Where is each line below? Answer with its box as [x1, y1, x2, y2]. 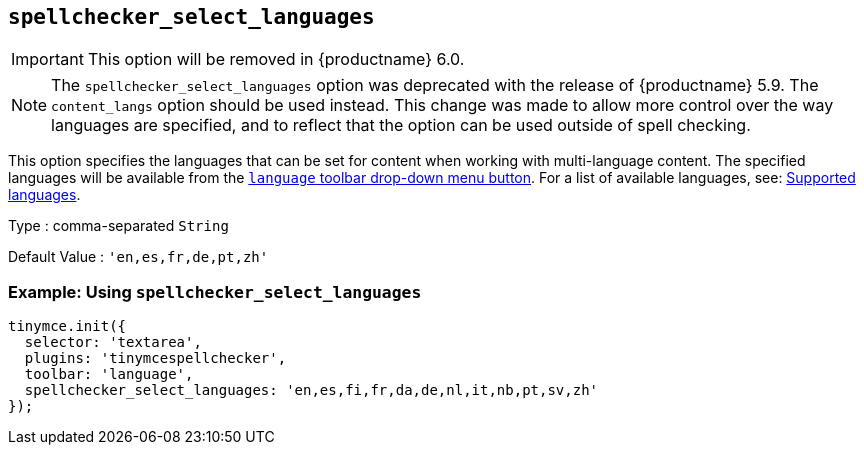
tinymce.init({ [8, 318, 127, 335]
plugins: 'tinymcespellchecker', [24, 350, 287, 367]
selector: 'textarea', [24, 334, 202, 351]
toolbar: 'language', [24, 366, 194, 383]
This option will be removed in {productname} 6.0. [87, 49, 465, 70]
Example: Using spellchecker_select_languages [8, 281, 422, 302]
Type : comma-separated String [8, 217, 229, 235]
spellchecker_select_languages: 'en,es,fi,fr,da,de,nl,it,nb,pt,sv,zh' [24, 382, 599, 399]
